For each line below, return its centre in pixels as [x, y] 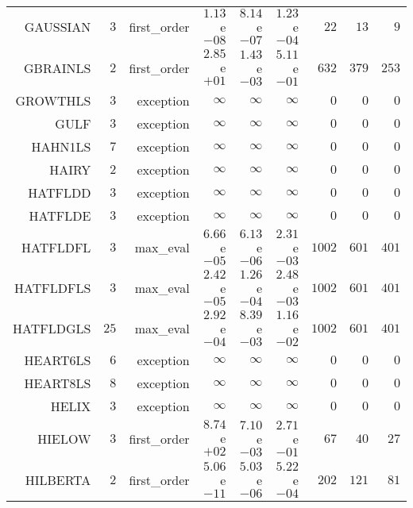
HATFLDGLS [52, 328]
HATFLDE [60, 216]
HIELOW [64, 439]
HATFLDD [60, 192]
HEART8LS [58, 383]
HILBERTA [58, 480]
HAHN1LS [61, 146]
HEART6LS [58, 360]
